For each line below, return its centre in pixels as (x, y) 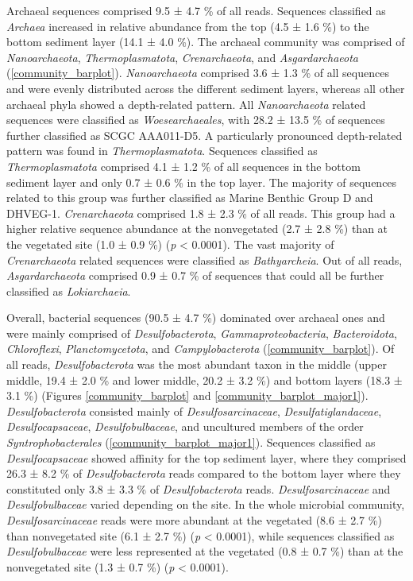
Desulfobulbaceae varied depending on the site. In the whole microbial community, (206, 504)
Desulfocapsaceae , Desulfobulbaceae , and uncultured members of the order (185, 426)
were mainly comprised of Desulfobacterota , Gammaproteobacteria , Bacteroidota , (202, 333)
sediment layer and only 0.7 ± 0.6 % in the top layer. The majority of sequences (202, 182)
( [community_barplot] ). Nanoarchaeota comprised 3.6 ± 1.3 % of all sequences (198, 73)
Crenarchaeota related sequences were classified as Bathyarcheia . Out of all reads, (205, 260)
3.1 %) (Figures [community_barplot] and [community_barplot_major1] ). (187, 395)
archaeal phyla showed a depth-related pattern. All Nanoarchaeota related (186, 104)
